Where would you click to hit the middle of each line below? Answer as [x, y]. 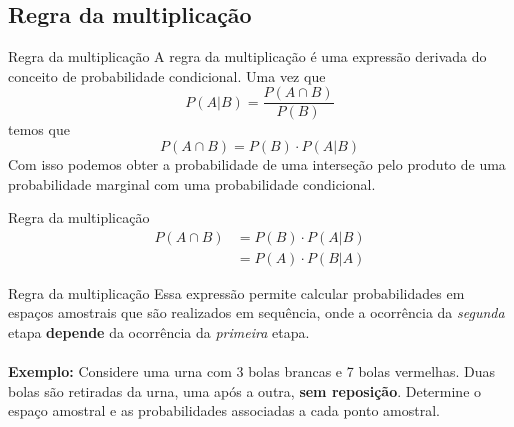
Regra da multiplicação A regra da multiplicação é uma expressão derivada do [247, 56]
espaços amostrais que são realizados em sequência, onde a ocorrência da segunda [256, 312]
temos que [39, 129]
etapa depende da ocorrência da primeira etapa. [159, 332]
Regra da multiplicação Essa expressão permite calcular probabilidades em [236, 292]
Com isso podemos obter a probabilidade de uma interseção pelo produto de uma [257, 164]
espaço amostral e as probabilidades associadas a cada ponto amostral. [224, 410]
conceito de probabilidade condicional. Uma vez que [167, 75]
